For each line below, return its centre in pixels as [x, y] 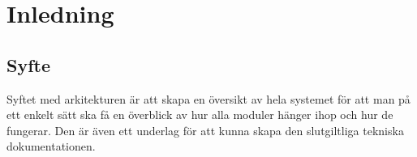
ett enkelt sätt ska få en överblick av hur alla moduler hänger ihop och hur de [200, 115]
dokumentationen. [51, 146]
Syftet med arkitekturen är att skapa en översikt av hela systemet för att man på [208, 98]
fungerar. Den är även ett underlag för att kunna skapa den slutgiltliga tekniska [205, 130]
